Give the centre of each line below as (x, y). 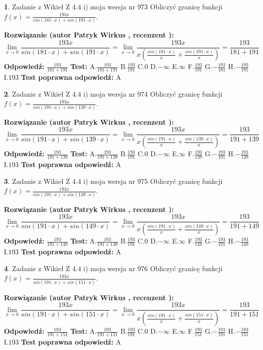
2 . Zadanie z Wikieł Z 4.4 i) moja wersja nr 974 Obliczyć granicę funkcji (113, 93)
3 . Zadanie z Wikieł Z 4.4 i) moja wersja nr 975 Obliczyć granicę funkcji (113, 181)
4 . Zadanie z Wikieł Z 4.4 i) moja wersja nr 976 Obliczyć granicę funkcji (113, 268)
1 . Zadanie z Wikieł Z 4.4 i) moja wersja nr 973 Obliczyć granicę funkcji (113, 6)
